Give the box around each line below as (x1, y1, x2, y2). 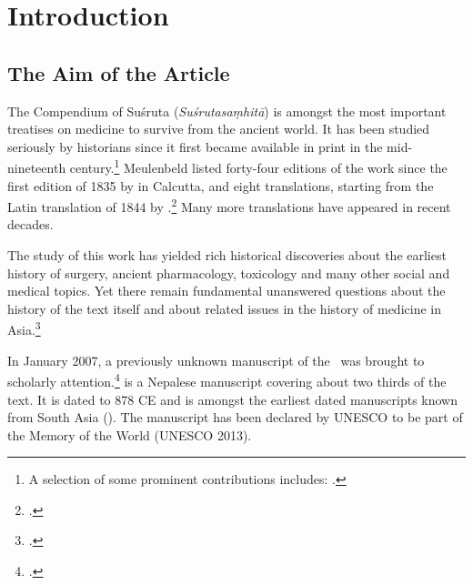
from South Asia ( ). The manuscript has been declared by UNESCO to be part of (7, 408, 463, 427)
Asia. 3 (7, 318, 41, 339)
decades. (7, 215, 54, 234)
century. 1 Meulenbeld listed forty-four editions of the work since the (69, 156, 448, 177)
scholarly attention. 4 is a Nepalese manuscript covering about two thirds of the (7, 369, 447, 390)
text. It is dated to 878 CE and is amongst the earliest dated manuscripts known (7, 389, 458, 408)
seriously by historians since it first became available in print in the (7, 136, 383, 156)
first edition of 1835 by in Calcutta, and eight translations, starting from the (7, 176, 434, 195)
